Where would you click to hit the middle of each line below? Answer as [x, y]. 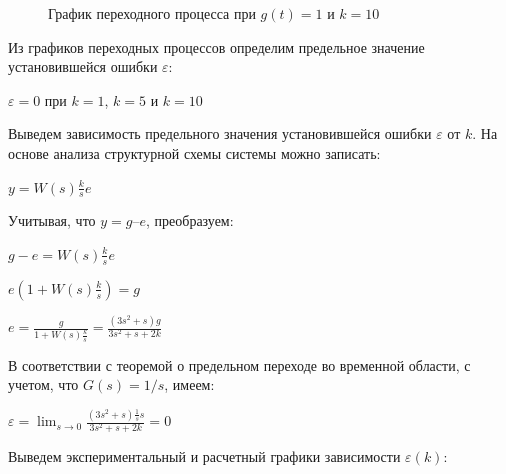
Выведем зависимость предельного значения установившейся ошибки [220, 133]
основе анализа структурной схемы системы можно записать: [194, 152]
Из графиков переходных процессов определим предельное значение [216, 46]
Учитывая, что [52, 220]
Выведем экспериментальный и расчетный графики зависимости [204, 456]
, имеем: [189, 384]
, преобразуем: [190, 220]
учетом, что [43, 384]
